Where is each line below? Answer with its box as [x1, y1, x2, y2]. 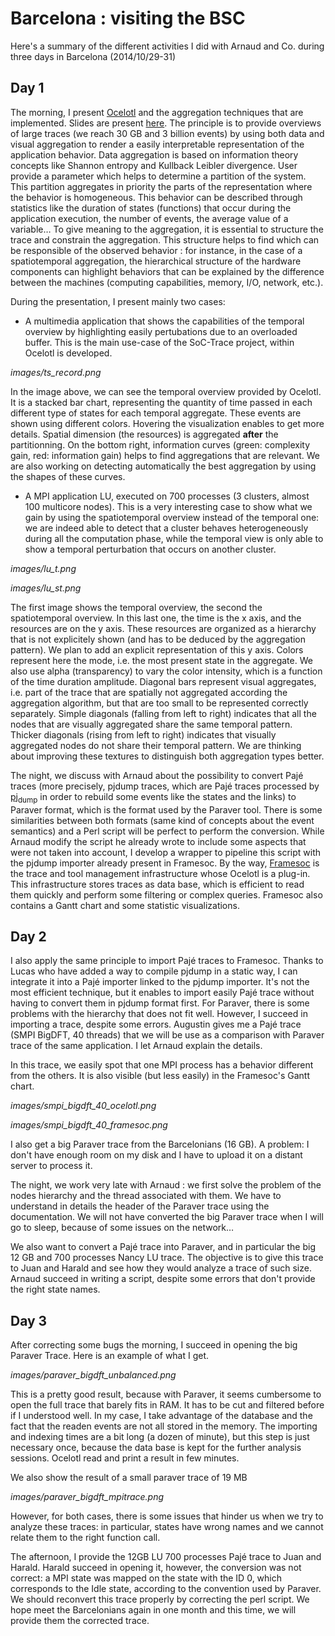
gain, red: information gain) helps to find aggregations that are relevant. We [10, 449, 320, 461]
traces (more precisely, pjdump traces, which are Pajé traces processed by [10, 780, 320, 792]
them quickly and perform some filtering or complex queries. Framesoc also [10, 888, 323, 901]
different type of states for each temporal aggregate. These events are [10, 407, 302, 419]
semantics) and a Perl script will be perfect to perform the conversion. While [10, 825, 325, 837]
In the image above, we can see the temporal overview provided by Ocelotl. [10, 385, 322, 397]
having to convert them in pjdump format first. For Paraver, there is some [10, 997, 310, 1009]
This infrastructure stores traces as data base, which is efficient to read [10, 878, 305, 890]
